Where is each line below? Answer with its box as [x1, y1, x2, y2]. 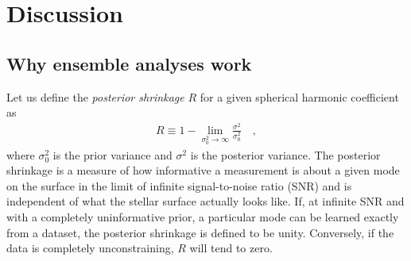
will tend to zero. [189, 240, 273, 256]
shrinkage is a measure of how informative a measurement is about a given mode [6, 162, 400, 178]
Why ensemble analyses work [6, 51, 252, 75]
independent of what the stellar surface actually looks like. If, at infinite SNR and [6, 193, 405, 209]
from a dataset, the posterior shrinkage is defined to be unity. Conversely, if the [6, 224, 394, 240]
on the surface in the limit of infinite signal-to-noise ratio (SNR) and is [6, 177, 352, 194]
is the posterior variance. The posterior [190, 146, 381, 163]
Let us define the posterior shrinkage [6, 88, 184, 105]
